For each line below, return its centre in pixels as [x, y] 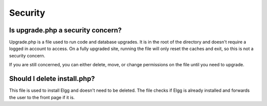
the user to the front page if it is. [42, 97]
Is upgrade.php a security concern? [66, 30]
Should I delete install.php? [52, 79]
